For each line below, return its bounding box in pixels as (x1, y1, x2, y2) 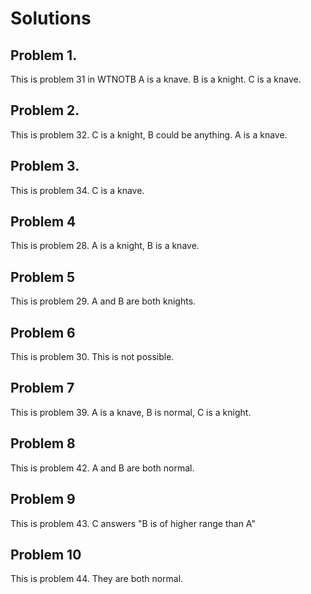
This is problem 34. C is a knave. (10, 184, 145, 196)
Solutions (10, 7, 92, 30)
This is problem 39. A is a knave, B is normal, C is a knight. (10, 406, 252, 418)
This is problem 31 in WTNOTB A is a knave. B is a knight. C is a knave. (10, 73, 302, 85)
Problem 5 (10, 268, 76, 286)
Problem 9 (10, 491, 76, 508)
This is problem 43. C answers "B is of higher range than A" (10, 517, 256, 529)
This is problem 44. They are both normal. (10, 573, 184, 585)
